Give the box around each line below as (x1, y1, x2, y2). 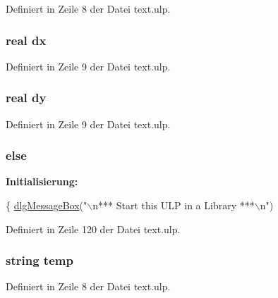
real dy (6, 89, 47, 106)
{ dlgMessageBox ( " (6, 198, 87, 213)
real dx (6, 31, 47, 49)
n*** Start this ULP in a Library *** (92, 198, 255, 213)
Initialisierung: (6, 174, 78, 189)
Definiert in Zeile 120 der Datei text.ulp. (6, 221, 181, 236)
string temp (6, 252, 73, 269)
